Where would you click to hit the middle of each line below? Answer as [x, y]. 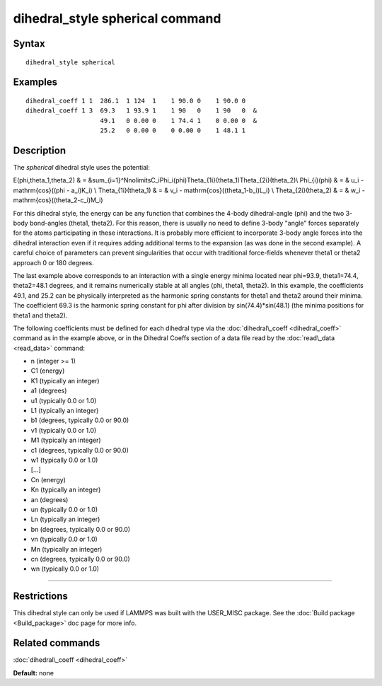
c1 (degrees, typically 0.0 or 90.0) [80, 450]
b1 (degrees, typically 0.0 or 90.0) [80, 420]
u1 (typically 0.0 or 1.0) [64, 400]
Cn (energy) [48, 479]
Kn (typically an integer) [66, 490]
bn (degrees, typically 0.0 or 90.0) [81, 529]
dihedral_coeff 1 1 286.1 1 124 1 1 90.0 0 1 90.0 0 [136, 100]
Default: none [34, 673]
